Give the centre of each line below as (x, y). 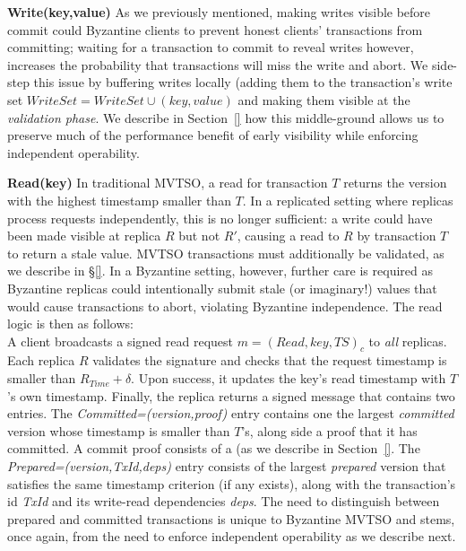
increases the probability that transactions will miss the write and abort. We (218, 64)
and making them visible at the (324, 99)
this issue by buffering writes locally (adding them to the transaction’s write (243, 82)
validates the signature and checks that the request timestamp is (270, 360)
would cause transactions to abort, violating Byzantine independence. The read (225, 306)
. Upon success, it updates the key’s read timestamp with (289, 378)
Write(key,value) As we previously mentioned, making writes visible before (219, 12)
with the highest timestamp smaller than (119, 200)
